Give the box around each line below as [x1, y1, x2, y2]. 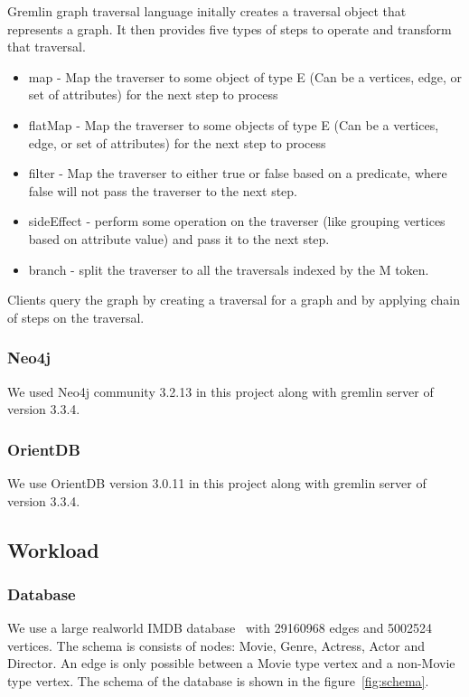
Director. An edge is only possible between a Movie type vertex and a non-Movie [7, 654, 455, 673]
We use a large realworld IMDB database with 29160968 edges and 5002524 [7, 618, 433, 637]
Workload [7, 535, 99, 563]
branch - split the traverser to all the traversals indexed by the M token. [28, 259, 429, 278]
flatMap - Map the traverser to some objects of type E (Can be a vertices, [28, 115, 439, 134]
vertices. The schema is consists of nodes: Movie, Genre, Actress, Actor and [7, 636, 426, 655]
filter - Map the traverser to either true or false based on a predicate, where [28, 164, 447, 183]
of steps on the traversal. [7, 307, 145, 326]
